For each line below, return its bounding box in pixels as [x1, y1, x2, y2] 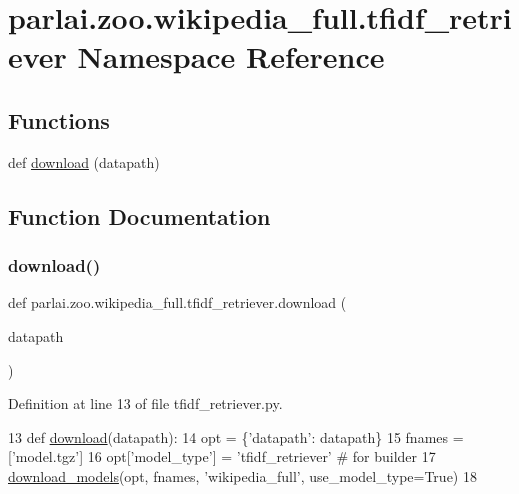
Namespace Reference [77, 36, 385, 77]
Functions [8, 104, 110, 135]
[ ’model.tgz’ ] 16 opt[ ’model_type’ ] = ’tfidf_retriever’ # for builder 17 [8, 446, 436, 467]
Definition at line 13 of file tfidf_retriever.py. [8, 393, 283, 414]
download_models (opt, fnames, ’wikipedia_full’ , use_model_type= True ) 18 [8, 465, 477, 486]
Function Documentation [8, 200, 271, 231]
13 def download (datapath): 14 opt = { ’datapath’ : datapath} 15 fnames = [8, 426, 464, 447]
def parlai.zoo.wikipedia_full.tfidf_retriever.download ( [8, 292, 347, 313]
